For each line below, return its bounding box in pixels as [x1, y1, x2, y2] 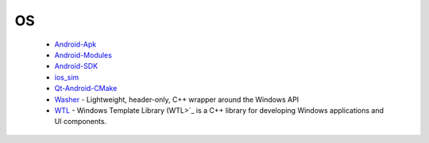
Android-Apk [54, 40, 97, 49]
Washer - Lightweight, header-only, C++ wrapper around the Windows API [54, 95, 300, 104]
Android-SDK [54, 62, 99, 71]
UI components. [54, 117, 107, 126]
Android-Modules [54, 50, 113, 59]
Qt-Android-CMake [54, 84, 118, 93]
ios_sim [54, 72, 79, 82]
